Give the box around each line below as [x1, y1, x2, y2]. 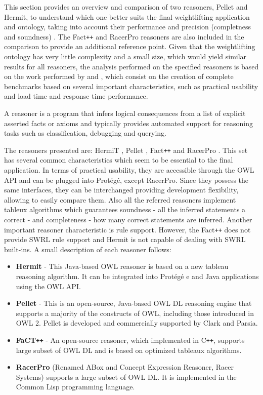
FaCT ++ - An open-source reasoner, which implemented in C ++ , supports [16, 335, 245, 345]
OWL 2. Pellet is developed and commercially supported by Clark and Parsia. [16, 318, 258, 328]
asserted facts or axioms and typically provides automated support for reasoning [4, 117, 253, 128]
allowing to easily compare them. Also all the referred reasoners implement [4, 194, 236, 205]
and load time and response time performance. [4, 91, 148, 101]
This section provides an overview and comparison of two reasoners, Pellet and [4, 2, 248, 12]
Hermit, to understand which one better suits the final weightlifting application [4, 11, 250, 22]
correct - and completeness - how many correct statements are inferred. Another [4, 214, 252, 224]
